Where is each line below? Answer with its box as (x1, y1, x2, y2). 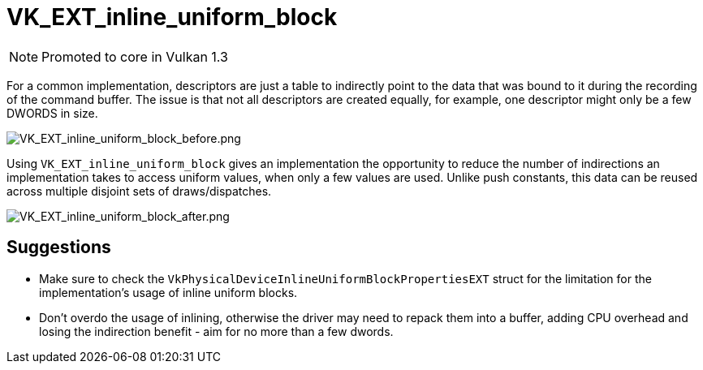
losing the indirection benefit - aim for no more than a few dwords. (39, 324, 394, 338)
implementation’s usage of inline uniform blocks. (39, 285, 298, 299)
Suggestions (6, 237, 111, 258)
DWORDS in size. (6, 105, 98, 120)
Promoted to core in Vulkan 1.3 (41, 48, 228, 65)
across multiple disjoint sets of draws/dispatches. (6, 183, 272, 198)
